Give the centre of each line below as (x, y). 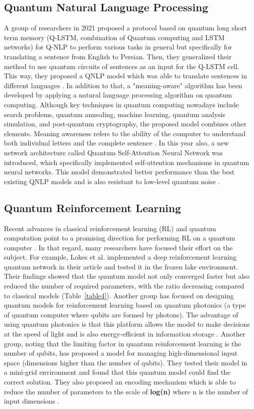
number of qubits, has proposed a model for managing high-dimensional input (121, 353)
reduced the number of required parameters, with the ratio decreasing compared (124, 286)
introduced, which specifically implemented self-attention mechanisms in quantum (127, 162)
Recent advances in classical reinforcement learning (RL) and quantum (110, 228)
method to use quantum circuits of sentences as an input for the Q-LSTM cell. (122, 66)
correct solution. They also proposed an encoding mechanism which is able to (120, 382)
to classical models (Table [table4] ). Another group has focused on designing (119, 295)
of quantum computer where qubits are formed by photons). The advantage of (121, 314)
